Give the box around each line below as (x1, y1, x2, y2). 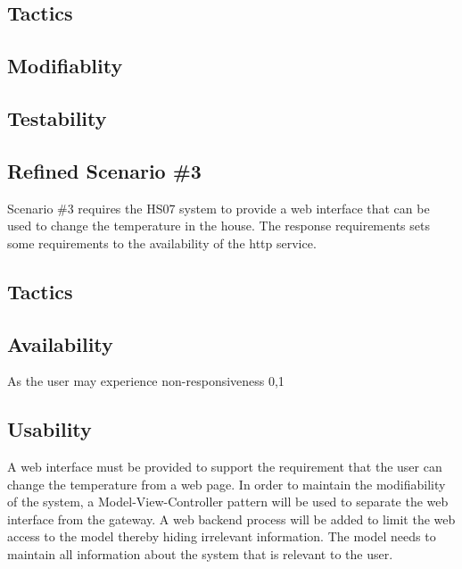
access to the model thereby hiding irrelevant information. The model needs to (7, 527, 436, 546)
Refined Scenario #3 (7, 156, 202, 184)
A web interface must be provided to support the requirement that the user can (7, 457, 442, 476)
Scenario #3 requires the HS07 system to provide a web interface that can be (7, 198, 430, 217)
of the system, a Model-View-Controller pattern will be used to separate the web (7, 492, 449, 511)
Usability (7, 415, 92, 443)
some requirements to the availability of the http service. (7, 233, 317, 252)
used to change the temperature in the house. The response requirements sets (7, 216, 430, 235)
